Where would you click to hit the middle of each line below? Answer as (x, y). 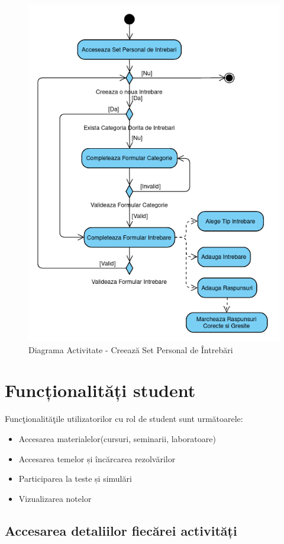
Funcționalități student (100, 390)
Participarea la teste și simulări (75, 479)
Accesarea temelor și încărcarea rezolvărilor (97, 458)
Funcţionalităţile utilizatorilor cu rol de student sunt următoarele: (124, 419)
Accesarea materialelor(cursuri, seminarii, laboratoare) (117, 438)
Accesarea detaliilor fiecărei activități (121, 530)
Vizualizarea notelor (55, 498)
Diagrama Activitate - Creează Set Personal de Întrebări (131, 349)
